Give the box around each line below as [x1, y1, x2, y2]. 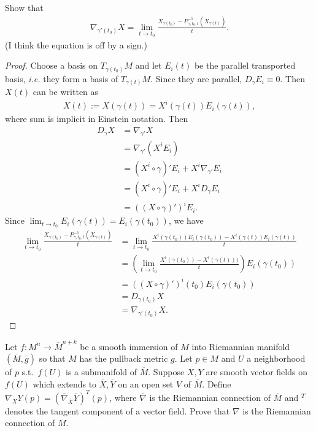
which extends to [33, 377, 97, 390]
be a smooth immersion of [80, 340, 178, 353]
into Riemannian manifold [191, 340, 290, 353]
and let [135, 59, 162, 72]
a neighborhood [247, 352, 306, 365]
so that [39, 352, 66, 365]
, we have [168, 214, 204, 227]
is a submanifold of [65, 365, 137, 378]
